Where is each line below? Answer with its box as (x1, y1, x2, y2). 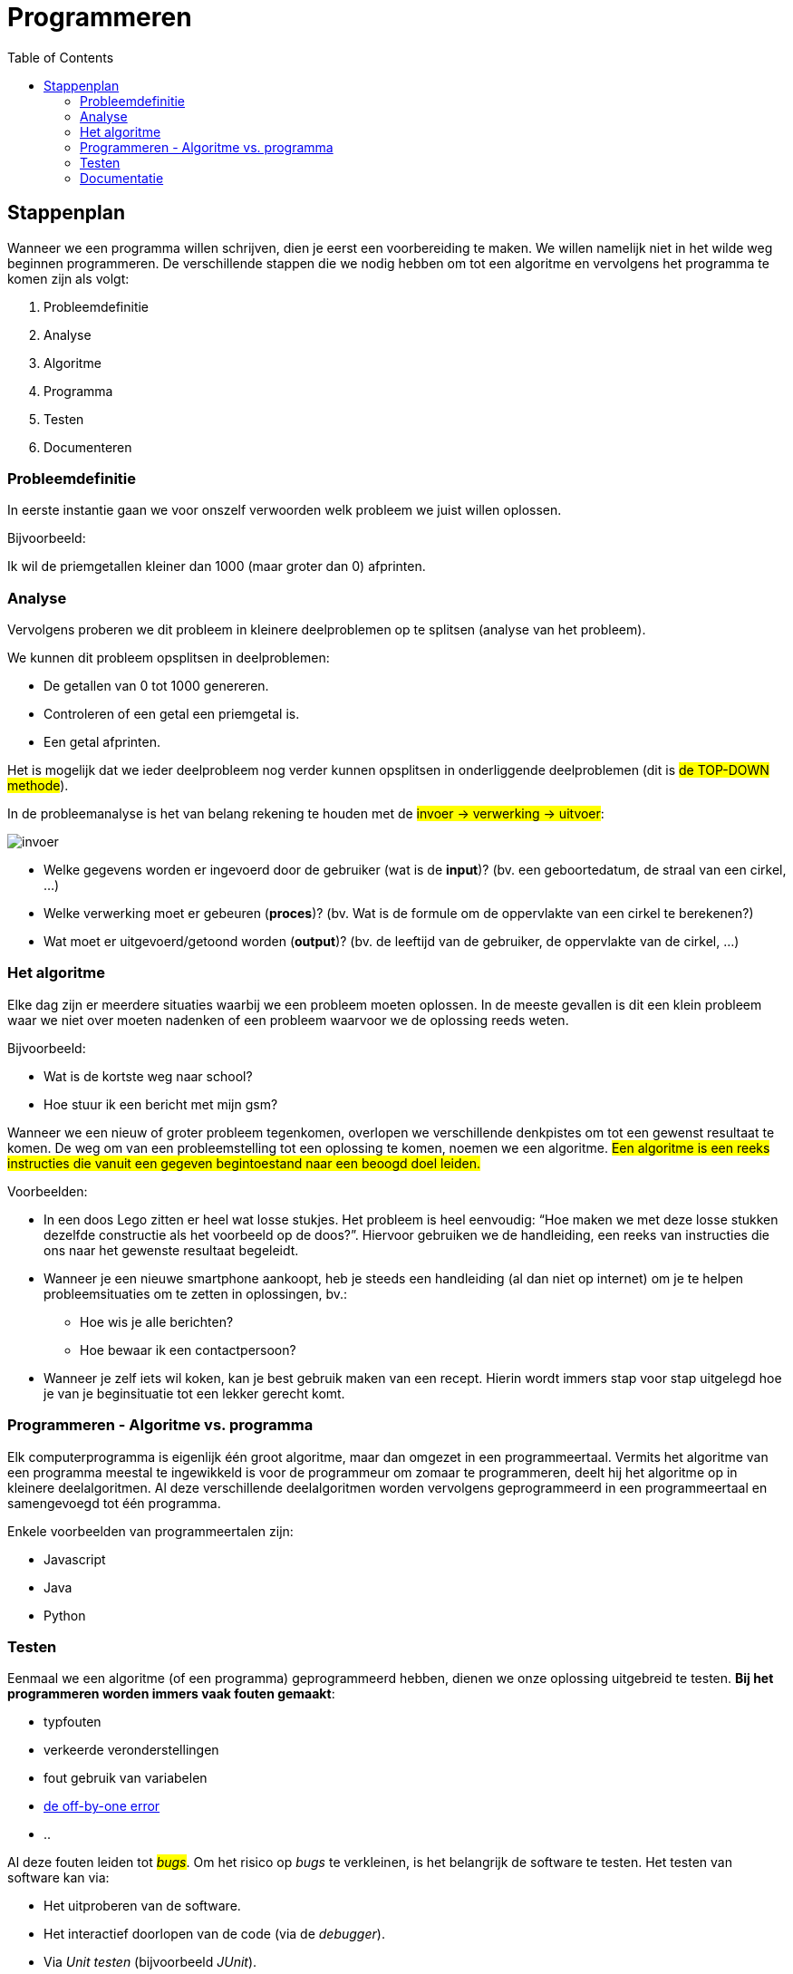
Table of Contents (7, 49, 114, 65)
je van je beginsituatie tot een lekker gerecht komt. (44, 1385, 345, 1401)
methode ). (7, 778, 69, 794)
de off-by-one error (44, 1798, 160, 1814)
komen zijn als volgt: (7, 270, 130, 286)
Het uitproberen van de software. (44, 1898, 241, 1914)
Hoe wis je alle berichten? (80, 1313, 234, 1330)
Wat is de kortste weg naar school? (44, 1068, 253, 1084)
